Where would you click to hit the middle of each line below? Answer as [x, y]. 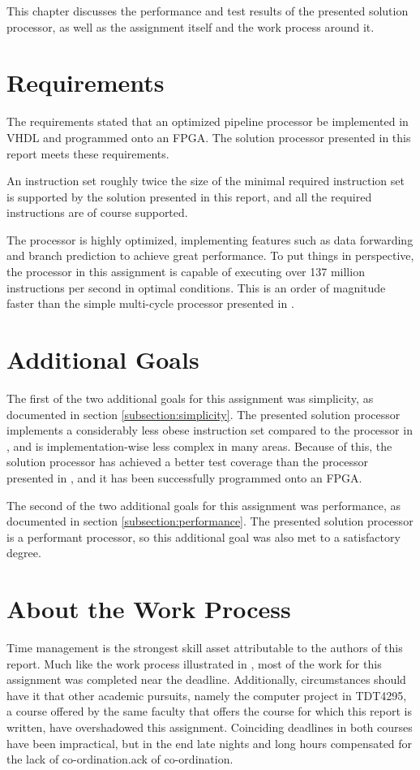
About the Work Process [149, 609]
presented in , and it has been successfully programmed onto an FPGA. [184, 477]
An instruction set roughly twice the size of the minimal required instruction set [206, 181]
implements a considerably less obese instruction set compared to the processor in [210, 430]
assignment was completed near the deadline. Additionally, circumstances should [206, 679]
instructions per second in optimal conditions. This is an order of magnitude [196, 287]
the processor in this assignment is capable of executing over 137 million [186, 272]
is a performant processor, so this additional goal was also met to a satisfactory [204, 536]
